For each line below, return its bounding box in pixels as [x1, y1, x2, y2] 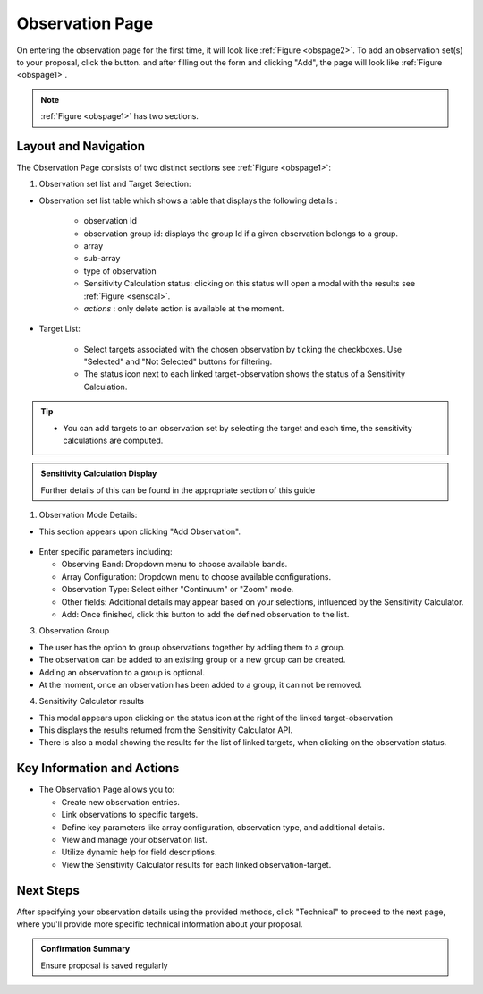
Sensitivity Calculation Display [40, 468, 157, 479]
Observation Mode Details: [38, 510, 138, 521]
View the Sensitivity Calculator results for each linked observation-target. [61, 859, 332, 870]
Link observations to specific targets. [61, 810, 199, 820]
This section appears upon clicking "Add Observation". [38, 526, 241, 537]
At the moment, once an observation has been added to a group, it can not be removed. [38, 679, 362, 690]
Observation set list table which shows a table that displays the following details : [38, 195, 338, 206]
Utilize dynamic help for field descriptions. [61, 846, 217, 858]
